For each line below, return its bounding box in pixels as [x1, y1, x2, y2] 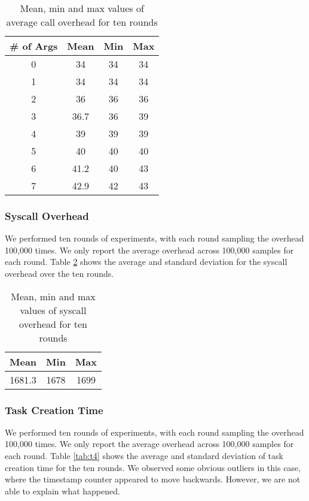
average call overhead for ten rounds [6, 15, 158, 29]
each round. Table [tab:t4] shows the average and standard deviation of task [5, 449, 283, 461]
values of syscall [20, 303, 87, 317]
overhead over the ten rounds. [5, 267, 114, 279]
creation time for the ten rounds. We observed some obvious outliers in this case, [5, 461, 301, 473]
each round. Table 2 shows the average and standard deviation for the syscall [5, 255, 287, 268]
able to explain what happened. [5, 484, 120, 497]
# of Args [10, 39, 58, 53]
